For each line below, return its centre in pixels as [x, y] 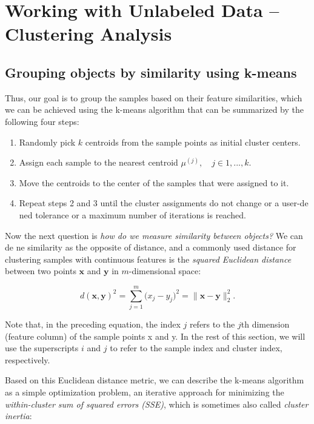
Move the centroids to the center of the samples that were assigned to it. [154, 182]
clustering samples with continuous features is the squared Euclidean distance [148, 259]
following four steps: [42, 121]
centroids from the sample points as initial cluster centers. [193, 142]
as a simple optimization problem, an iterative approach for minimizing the [145, 392]
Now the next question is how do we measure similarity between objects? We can [154, 235]
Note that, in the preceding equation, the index [93, 324]
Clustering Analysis [89, 34]
